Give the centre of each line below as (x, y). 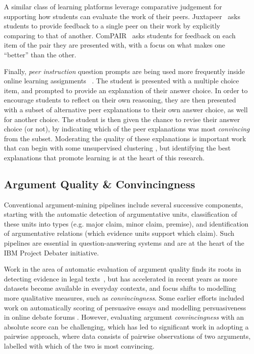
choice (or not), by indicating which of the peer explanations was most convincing (127, 129)
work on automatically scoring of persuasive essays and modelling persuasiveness (125, 307)
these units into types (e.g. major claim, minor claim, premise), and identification (126, 223)
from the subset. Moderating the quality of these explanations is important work (125, 138)
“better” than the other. (40, 54)
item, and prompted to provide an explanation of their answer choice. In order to (126, 90)
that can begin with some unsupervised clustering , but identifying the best (117, 148)
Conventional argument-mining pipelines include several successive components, (124, 204)
